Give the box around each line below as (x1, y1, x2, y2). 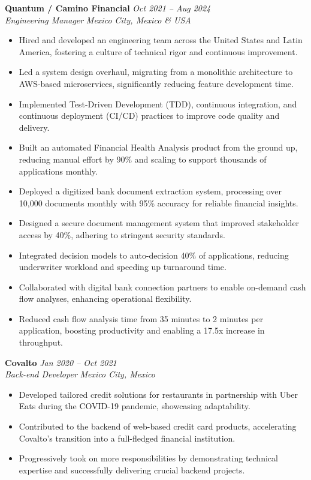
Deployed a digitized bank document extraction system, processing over (19, 185, 282, 197)
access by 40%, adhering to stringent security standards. (19, 228, 225, 241)
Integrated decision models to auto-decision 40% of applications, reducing (19, 248, 289, 261)
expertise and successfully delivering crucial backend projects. (19, 463, 245, 476)
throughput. (19, 336, 63, 349)
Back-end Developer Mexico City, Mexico (5, 368, 155, 380)
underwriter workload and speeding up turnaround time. (19, 260, 227, 273)
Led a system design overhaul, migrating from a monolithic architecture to (19, 65, 293, 78)
